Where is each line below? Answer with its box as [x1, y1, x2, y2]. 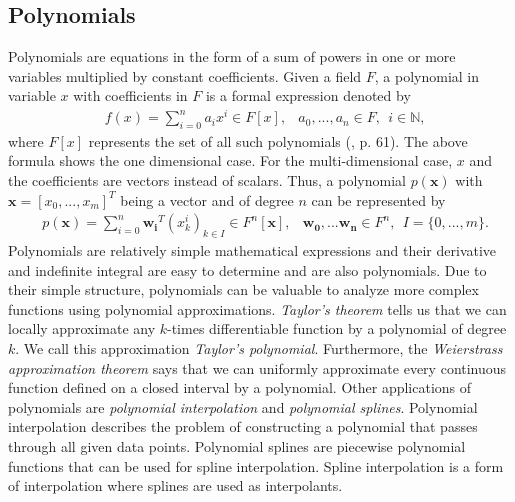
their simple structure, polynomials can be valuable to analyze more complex [8, 279, 479, 300]
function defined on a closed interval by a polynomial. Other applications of [8, 377, 472, 398]
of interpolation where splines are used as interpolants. [8, 475, 343, 496]
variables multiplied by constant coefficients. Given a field [8, 65, 362, 86]
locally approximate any [8, 318, 156, 339]
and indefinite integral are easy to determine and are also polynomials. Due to [8, 259, 487, 280]
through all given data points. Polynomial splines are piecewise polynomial [8, 436, 466, 457]
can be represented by [311, 189, 446, 210]
